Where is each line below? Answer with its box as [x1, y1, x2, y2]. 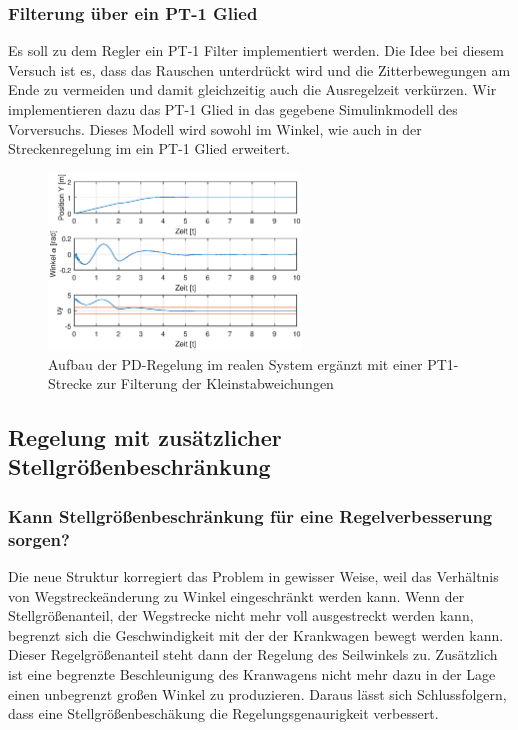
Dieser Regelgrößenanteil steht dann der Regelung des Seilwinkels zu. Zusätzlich [8, 644, 498, 665]
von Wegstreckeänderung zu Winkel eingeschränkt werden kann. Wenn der [8, 585, 465, 606]
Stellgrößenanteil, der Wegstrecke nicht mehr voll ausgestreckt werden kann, [8, 605, 474, 626]
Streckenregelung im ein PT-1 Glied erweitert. [8, 138, 290, 159]
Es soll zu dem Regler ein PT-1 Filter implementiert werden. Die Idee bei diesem [8, 40, 504, 61]
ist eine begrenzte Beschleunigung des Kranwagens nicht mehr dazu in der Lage [8, 663, 496, 684]
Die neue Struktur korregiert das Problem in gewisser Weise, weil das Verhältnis [8, 566, 499, 586]
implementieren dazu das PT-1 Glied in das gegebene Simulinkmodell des [8, 99, 458, 119]
